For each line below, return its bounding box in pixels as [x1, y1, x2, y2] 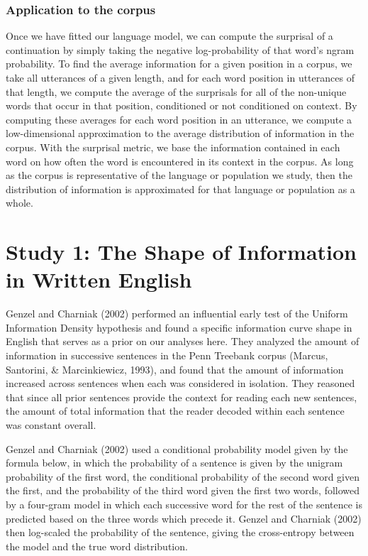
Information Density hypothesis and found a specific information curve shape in [6, 320, 352, 334]
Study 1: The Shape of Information [6, 237, 357, 266]
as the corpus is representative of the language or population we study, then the [6, 168, 352, 182]
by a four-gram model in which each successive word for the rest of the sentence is [6, 496, 363, 511]
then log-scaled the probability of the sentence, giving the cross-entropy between [6, 525, 355, 540]
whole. [6, 195, 33, 210]
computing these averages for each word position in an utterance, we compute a [6, 111, 352, 126]
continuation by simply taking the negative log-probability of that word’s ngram [6, 42, 355, 57]
